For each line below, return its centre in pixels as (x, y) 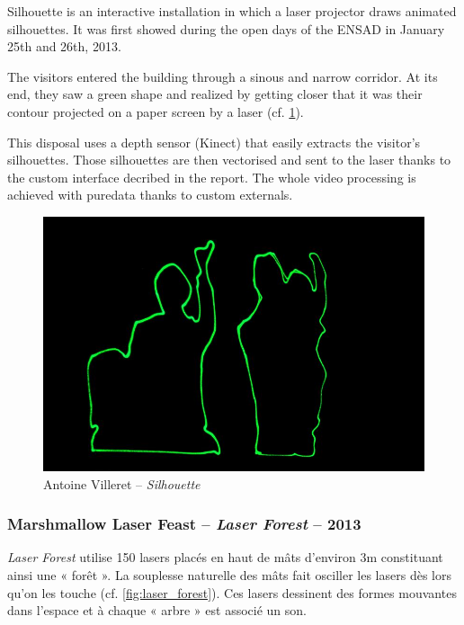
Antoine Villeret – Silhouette (122, 483)
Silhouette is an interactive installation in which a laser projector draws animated (232, 11)
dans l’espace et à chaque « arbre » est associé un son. (157, 610)
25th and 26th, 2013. (64, 46)
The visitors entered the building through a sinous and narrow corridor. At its (223, 76)
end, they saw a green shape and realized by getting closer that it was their (215, 94)
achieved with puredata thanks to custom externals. (150, 195)
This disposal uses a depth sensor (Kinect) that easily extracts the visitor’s (214, 142)
